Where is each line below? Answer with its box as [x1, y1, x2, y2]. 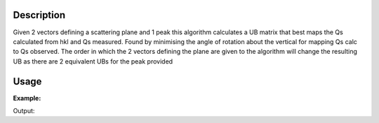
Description [13, 9, 66, 21]
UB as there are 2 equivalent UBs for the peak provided [13, 57, 173, 66]
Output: [13, 106, 35, 115]
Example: [13, 94, 41, 102]
